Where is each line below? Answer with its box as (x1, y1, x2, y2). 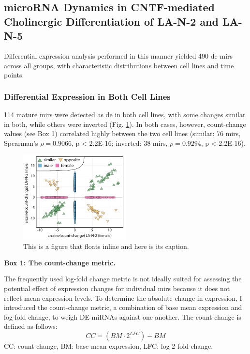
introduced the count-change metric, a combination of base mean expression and (4, 302, 242, 312)
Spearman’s (4, 138, 38, 148)
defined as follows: (4, 321, 58, 331)
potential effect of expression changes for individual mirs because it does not (4, 283, 230, 293)
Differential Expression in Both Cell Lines (4, 90, 171, 102)
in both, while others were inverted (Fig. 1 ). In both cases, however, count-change (4, 119, 246, 129)
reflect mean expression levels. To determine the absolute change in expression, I (4, 292, 242, 303)
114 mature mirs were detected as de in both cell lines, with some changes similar (4, 109, 246, 119)
